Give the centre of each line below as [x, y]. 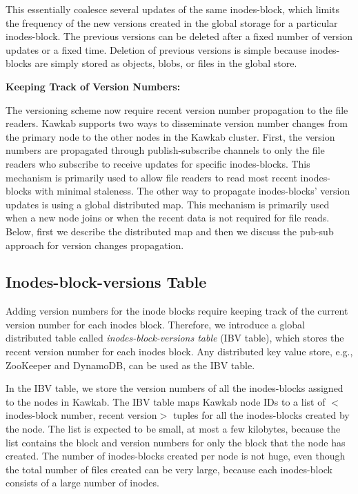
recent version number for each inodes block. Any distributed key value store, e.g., [179, 352]
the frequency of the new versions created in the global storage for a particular [172, 22]
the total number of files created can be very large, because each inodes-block [169, 469]
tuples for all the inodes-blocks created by [261, 415]
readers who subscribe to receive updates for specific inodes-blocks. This [158, 163]
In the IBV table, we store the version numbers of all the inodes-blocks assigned [175, 388]
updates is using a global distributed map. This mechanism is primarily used [168, 204]
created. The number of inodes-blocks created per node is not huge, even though [176, 456]
